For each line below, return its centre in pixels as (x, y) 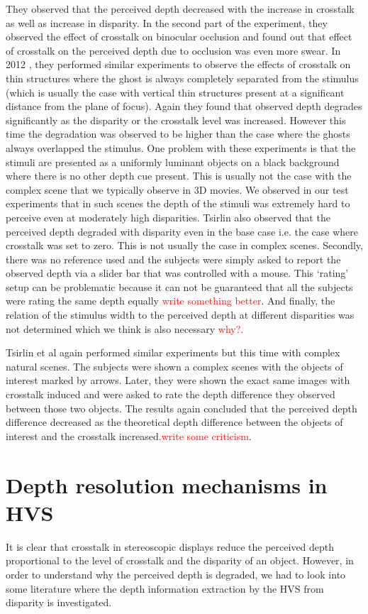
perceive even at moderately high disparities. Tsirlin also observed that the (168, 217)
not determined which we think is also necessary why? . (125, 328)
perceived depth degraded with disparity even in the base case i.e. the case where (182, 231)
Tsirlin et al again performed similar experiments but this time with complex (173, 352)
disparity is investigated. (59, 602)
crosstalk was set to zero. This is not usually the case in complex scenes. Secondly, (184, 245)
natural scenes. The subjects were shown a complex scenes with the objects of (174, 366)
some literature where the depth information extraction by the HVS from (165, 588)
